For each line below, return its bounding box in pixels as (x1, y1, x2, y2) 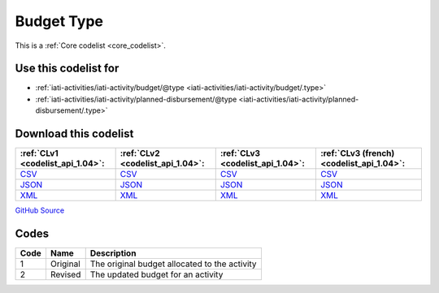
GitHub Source (15, 205, 65, 215)
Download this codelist (15, 127, 134, 141)
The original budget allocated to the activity (89, 258, 257, 269)
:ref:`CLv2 (120, 148, 160, 159)
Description (89, 248, 137, 259)
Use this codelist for (15, 62, 120, 75)
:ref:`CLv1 (20, 148, 59, 159)
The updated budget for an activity (89, 269, 224, 280)
